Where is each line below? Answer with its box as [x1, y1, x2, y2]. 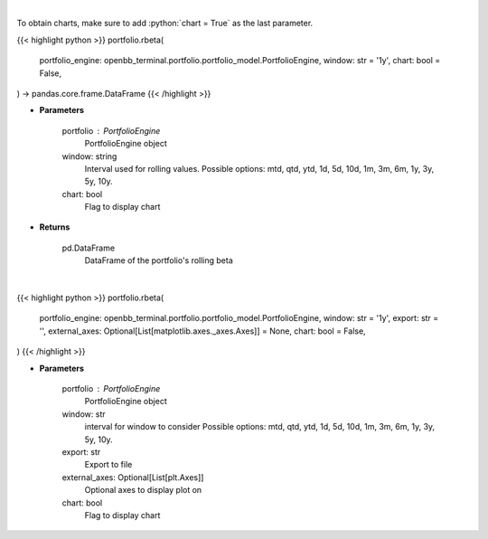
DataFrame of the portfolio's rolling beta [84, 255, 234, 266]
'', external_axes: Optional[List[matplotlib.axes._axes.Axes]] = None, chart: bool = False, [39, 326, 366, 336]
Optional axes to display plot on [84, 485, 202, 496]
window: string [61, 150, 117, 162]
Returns [39, 222, 70, 232]
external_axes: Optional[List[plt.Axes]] [61, 471, 204, 483]
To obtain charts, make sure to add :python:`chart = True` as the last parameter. [16, 18, 314, 29]
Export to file [84, 459, 133, 470]
